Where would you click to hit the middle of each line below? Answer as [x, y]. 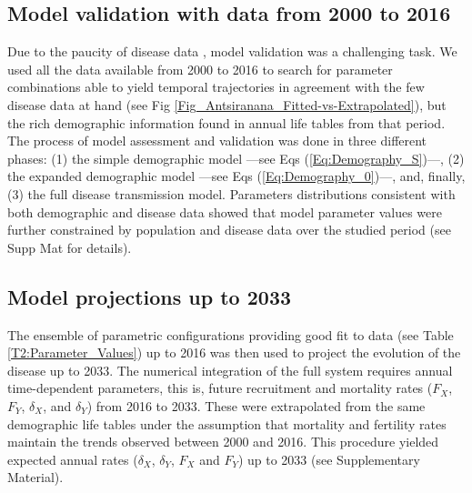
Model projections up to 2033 [150, 296]
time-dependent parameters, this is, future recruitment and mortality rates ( [220, 388]
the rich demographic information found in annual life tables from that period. [226, 122]
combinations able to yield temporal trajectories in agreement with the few [216, 87]
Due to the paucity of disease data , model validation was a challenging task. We [232, 51]
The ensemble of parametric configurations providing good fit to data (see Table [231, 334]
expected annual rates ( [73, 459]
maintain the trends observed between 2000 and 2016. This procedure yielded [223, 442]
